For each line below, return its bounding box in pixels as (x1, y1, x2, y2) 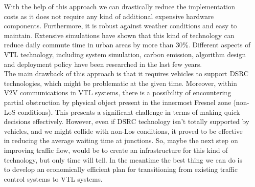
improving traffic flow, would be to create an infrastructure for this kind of (4, 145, 228, 155)
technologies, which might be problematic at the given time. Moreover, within (4, 78, 237, 88)
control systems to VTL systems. (4, 173, 103, 184)
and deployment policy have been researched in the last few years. (4, 59, 202, 69)
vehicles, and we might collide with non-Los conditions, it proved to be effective (4, 125, 243, 136)
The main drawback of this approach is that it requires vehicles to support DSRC (4, 68, 249, 79)
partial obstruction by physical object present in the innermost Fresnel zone (4, 97, 231, 107)
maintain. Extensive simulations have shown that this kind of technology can (4, 30, 234, 40)
